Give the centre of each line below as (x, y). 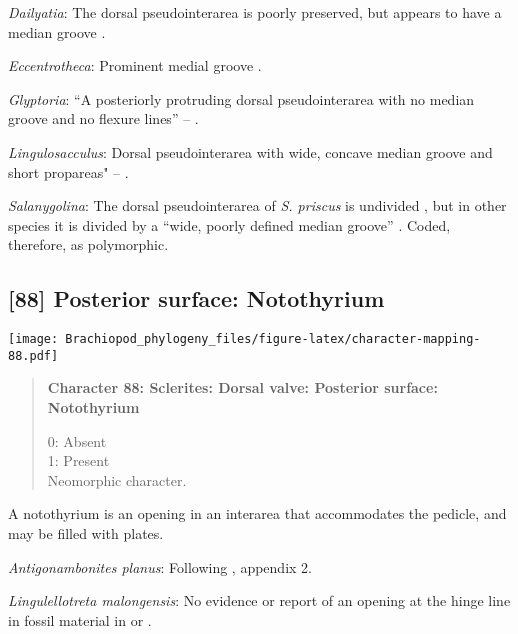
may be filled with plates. (86, 533)
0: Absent (77, 440)
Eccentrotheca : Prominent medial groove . (135, 65)
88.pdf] (33, 355)
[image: (33, 339)
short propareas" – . (68, 171)
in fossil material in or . (80, 619)
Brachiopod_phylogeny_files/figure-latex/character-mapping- (273, 339)
